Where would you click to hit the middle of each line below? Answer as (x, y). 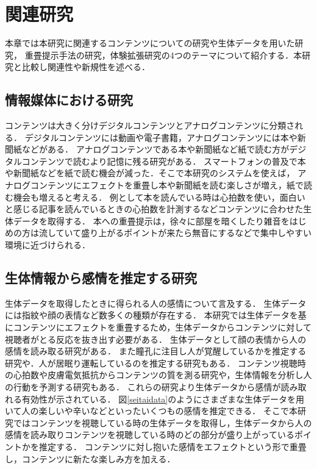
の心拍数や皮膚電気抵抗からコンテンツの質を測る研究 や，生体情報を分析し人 (158, 375)
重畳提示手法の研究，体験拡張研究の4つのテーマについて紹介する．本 (163, 55)
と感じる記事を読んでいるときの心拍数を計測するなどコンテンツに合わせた (154, 209)
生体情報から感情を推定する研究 (101, 278)
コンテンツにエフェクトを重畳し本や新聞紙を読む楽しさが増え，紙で (167, 185)
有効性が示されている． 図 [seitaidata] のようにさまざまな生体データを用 (163, 399)
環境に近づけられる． (48, 245)
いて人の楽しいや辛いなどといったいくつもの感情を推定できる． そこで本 (151, 411)
